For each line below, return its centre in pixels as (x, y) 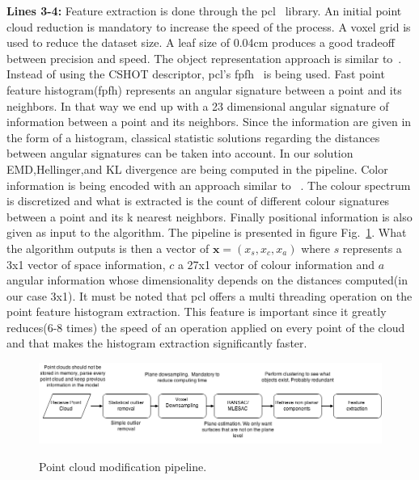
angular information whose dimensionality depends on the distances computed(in (207, 280)
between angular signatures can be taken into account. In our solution (180, 153)
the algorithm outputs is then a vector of (108, 248)
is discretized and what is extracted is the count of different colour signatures (198, 201)
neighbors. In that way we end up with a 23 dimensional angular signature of (198, 105)
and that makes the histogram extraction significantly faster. (157, 343)
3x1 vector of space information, (86, 264)
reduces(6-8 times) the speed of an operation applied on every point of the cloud (206, 327)
